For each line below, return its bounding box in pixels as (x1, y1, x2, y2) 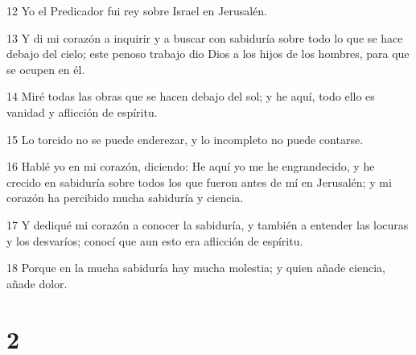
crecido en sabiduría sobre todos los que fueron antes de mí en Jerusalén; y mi (6, 173, 392, 190)
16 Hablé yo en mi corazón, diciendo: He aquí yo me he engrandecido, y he (6, 158, 375, 175)
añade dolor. (6, 275, 68, 291)
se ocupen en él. (6, 60, 85, 77)
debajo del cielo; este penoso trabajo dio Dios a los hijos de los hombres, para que (6, 45, 410, 62)
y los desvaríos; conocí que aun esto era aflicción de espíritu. (6, 232, 303, 249)
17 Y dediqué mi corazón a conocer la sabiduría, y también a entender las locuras (6, 216, 409, 233)
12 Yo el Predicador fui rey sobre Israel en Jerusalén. (6, 2, 268, 19)
